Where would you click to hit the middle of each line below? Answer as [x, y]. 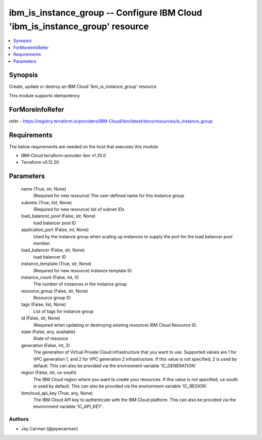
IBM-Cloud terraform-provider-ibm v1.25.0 [64, 156]
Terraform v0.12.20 [40, 162]
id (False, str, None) [41, 318]
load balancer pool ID [55, 223]
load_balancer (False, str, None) [53, 250]
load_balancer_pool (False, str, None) [58, 216]
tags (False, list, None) [44, 304]
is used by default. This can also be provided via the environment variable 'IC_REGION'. [121, 386]
